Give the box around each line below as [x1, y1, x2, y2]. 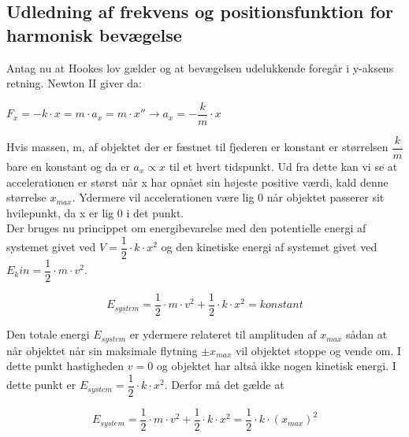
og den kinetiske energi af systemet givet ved [161, 239, 377, 255]
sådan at [346, 326, 388, 343]
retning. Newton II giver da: [6, 75, 142, 91]
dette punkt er [6, 376, 76, 393]
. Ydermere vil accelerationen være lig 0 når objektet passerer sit [72, 189, 385, 206]
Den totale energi [6, 326, 90, 343]
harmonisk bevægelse [6, 22, 182, 46]
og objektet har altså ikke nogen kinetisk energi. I [156, 357, 396, 374]
